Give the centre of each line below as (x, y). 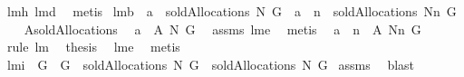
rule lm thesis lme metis (93, 47)
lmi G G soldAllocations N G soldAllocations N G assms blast (211, 64)
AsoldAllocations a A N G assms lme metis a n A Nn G (222, 29)
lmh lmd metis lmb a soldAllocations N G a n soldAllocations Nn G (232, 11)
